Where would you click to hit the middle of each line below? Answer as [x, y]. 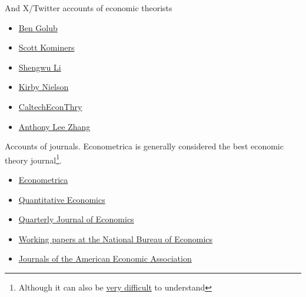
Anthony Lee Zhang [54, 126]
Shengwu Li [40, 67]
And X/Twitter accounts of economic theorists [89, 8]
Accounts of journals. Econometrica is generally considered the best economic [144, 146]
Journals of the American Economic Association [105, 258]
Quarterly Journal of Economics [76, 219]
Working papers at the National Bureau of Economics [116, 238]
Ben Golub [38, 27]
